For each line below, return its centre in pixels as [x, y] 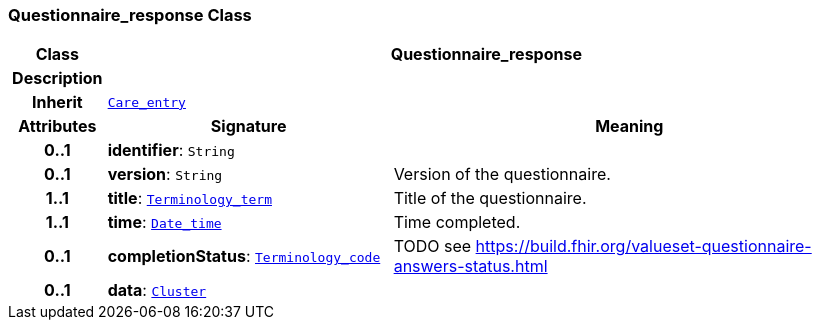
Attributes [57, 126]
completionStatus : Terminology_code [244, 256]
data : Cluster [157, 290]
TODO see [432, 246]
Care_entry [146, 102]
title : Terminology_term [189, 198]
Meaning [629, 126]
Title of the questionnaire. [490, 198]
